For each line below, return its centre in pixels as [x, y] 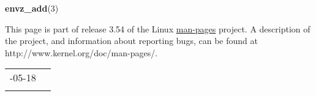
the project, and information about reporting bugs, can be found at [131, 41]
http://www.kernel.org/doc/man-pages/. [81, 52]
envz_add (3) [32, 8]
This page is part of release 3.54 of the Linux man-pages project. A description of [158, 28]
